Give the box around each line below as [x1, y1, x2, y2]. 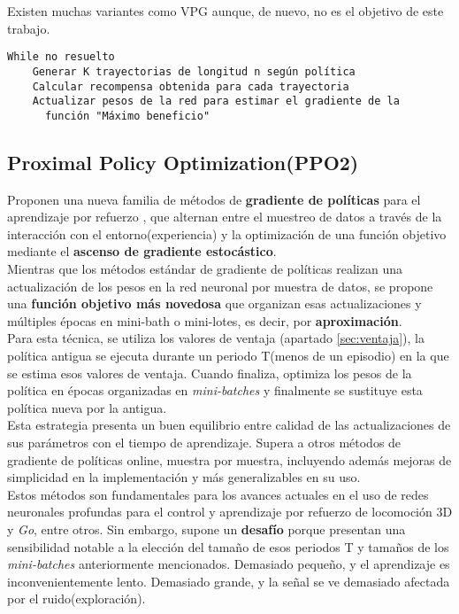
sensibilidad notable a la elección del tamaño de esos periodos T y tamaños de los [7, 537, 449, 556]
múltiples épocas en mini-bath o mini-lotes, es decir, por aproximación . [7, 311, 402, 330]
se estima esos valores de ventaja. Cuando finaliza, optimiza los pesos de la [7, 363, 412, 382]
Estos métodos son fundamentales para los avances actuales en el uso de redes [7, 485, 429, 503]
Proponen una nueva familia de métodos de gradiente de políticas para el [7, 190, 421, 208]
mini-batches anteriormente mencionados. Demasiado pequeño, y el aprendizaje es [7, 555, 450, 573]
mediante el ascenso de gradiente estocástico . [7, 242, 277, 260]
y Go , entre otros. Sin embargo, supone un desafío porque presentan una [7, 519, 406, 538]
